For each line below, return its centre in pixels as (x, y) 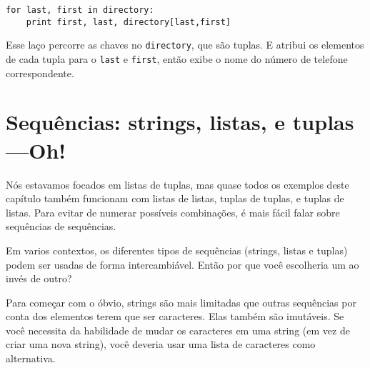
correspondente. (40, 73)
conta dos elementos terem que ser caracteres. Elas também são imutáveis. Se (175, 316)
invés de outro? (39, 278)
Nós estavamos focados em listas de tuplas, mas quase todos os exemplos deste (177, 184)
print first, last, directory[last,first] (128, 22)
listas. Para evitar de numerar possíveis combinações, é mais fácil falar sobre (173, 212)
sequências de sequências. (61, 226)
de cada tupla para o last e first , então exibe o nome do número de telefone (177, 58)
